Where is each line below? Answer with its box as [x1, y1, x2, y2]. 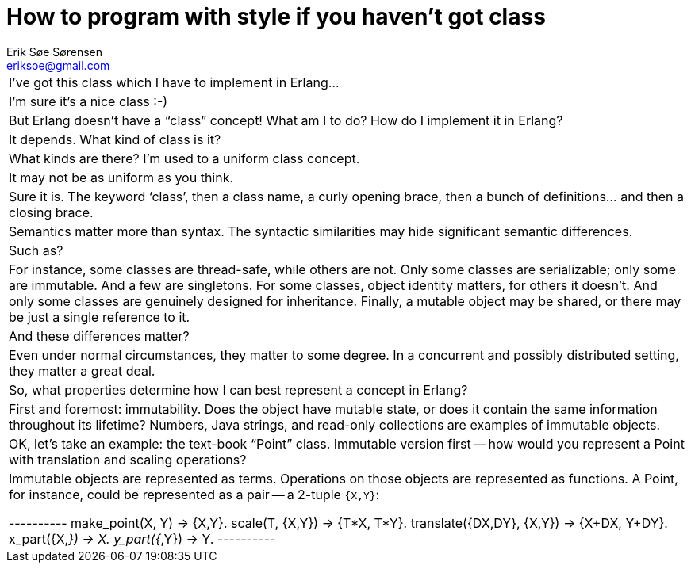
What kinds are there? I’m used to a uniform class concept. [9, 150, 360, 166]
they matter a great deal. [9, 362, 155, 379]
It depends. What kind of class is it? [9, 131, 221, 147]
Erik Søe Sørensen [6, 44, 102, 59]
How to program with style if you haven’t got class [6, 3, 546, 30]
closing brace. [9, 204, 94, 220]
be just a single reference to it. [9, 308, 190, 325]
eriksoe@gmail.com [6, 58, 110, 72]
